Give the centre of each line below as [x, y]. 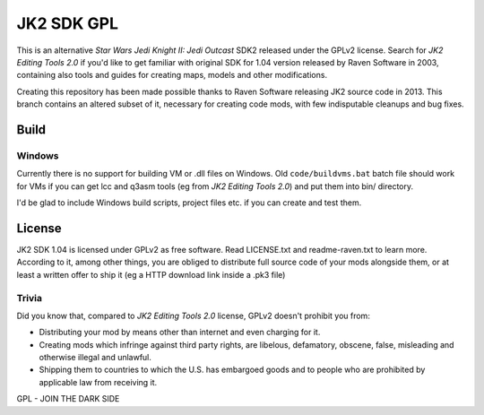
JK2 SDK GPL [68, 23]
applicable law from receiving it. [98, 382]
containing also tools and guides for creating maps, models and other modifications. [172, 75]
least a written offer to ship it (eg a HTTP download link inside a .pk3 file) [151, 274]
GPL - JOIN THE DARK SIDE [68, 399]
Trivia [29, 298]
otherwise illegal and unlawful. [95, 358]
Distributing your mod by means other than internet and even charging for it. [180, 333]
